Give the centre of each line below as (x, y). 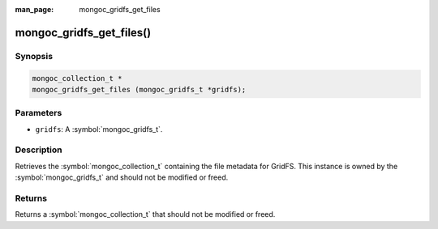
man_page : (34, 9)
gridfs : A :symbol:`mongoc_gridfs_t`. (99, 129)
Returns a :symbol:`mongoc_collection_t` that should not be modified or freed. (145, 214)
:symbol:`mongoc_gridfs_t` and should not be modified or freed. (122, 177)
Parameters (39, 113)
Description (39, 150)
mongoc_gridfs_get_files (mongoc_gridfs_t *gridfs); (139, 89)
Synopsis (34, 56)
